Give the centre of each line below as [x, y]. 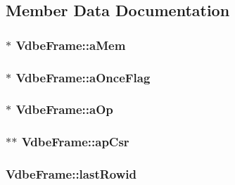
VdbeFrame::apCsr [75, 142]
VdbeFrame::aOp [64, 109]
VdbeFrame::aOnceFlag [83, 77]
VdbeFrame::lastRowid [71, 174]
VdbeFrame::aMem [71, 45]
